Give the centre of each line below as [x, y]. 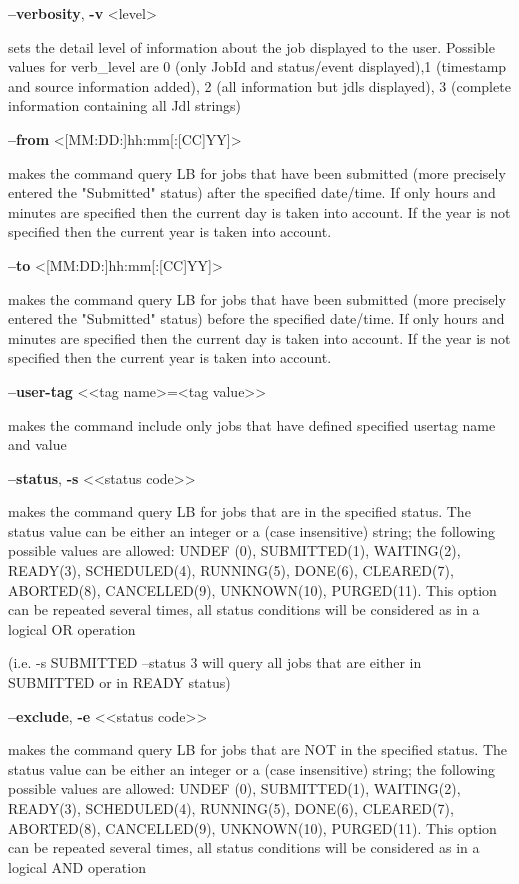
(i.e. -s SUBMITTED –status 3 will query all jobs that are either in [215, 662]
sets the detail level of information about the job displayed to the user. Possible [251, 46]
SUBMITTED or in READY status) [119, 682]
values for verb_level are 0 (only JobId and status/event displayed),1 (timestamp [257, 66]
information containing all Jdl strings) [125, 105]
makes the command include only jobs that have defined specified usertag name [252, 424]
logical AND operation [77, 866]
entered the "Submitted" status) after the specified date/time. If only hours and [252, 192]
